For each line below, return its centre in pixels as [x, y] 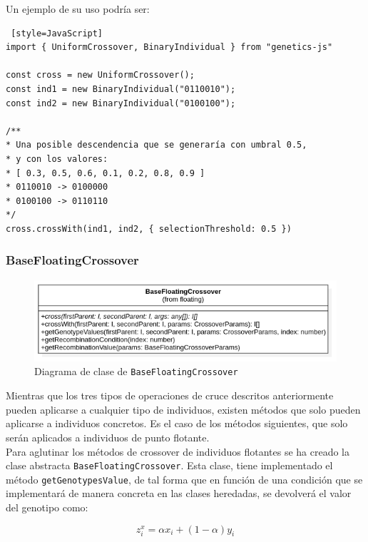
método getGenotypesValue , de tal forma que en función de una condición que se [184, 479]
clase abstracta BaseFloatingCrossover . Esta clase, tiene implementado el [169, 465]
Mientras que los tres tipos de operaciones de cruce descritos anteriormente [170, 395]
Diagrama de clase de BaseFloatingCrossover [136, 371]
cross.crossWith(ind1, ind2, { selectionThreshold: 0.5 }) [149, 229]
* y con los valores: [57, 159]
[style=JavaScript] [57, 33]
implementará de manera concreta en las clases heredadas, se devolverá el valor [179, 493]
